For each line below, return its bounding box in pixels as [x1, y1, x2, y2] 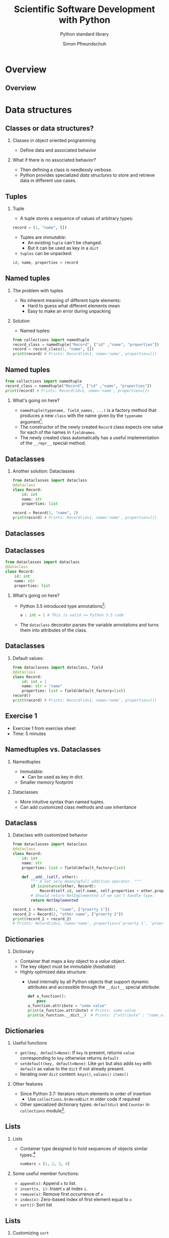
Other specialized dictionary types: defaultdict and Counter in [20, 1102, 150, 1108]
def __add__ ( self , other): [22, 874, 78, 880]
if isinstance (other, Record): [31, 884, 97, 889]
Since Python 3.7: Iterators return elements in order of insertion [20, 1091, 151, 1097]
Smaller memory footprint [20, 779, 73, 785]
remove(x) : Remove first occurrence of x [20, 1191, 104, 1197]
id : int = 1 [22, 679, 47, 684]
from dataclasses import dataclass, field [12, 665, 103, 670]
